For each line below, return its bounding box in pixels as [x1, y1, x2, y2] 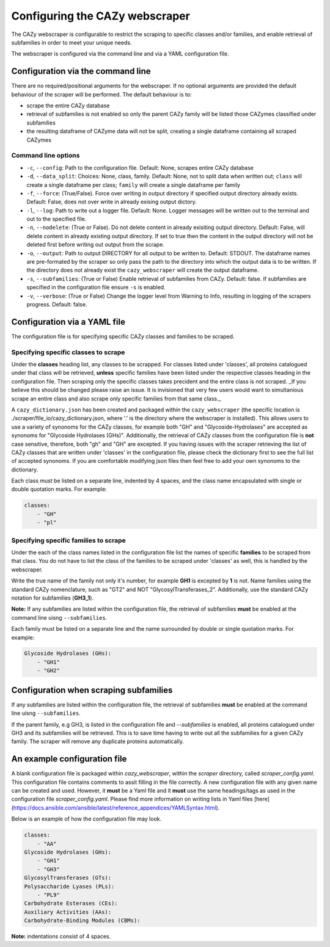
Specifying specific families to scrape [11, 536, 127, 545]
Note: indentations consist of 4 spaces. [11, 933, 111, 940]
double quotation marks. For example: [11, 485, 107, 493]
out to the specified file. [26, 216, 87, 223]
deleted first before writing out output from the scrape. [26, 241, 165, 249]
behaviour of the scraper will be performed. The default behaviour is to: [11, 90, 192, 98]
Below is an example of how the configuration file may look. [11, 815, 162, 822]
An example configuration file [11, 754, 127, 764]
